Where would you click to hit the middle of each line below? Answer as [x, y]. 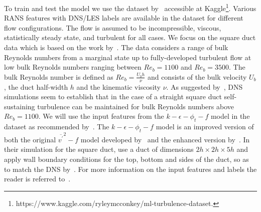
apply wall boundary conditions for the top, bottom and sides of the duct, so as [126, 159]
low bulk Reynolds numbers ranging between [73, 67]
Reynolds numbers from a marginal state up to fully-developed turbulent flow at [128, 57]
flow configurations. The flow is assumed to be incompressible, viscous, [113, 27]
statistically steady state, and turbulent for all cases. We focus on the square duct [130, 37]
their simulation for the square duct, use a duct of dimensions [99, 149]
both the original [30, 139]
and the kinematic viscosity [118, 86]
